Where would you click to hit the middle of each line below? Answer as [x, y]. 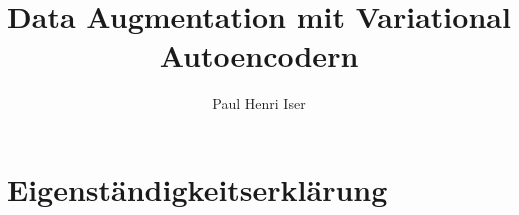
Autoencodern [259, 55]
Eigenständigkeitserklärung [197, 188]
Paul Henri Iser [259, 103]
